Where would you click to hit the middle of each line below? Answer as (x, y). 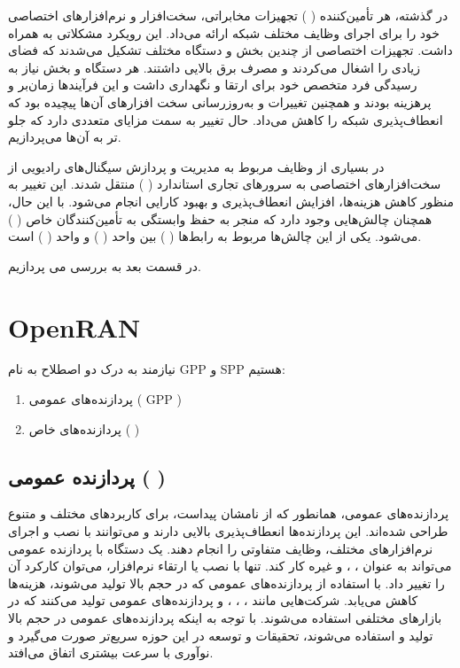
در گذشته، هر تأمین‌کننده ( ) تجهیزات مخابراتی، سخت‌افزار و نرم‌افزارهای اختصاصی (228, 15)
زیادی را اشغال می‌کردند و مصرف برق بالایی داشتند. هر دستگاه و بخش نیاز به (214, 67)
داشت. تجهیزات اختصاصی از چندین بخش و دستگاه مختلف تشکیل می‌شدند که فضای (230, 50)
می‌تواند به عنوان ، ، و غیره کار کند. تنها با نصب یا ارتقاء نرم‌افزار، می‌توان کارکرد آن (230, 566)
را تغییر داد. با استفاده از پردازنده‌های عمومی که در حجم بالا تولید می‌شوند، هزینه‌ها (226, 583)
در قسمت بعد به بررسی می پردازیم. (105, 265)
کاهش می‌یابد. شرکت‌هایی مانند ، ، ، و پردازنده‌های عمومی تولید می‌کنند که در (213, 600)
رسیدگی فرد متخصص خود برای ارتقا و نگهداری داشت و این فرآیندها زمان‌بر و (213, 85)
